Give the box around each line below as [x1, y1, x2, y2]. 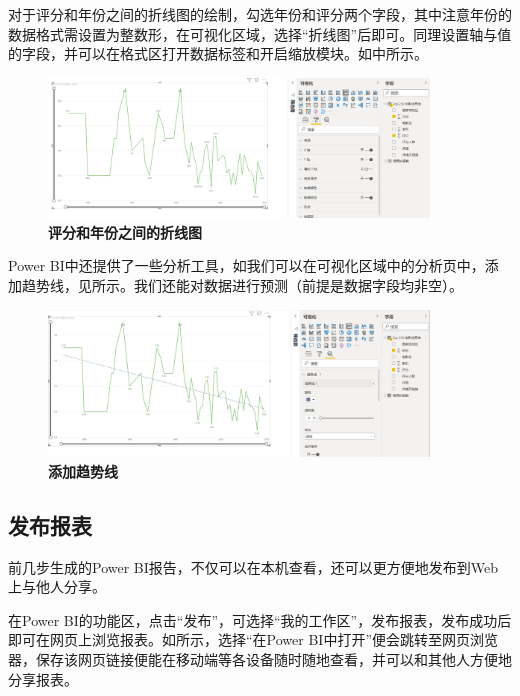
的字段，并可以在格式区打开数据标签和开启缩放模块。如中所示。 [8, 43, 428, 64]
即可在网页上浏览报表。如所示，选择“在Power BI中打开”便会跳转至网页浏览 [8, 629, 499, 650]
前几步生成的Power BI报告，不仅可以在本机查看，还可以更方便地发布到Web [8, 556, 499, 577]
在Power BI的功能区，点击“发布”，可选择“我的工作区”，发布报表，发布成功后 [8, 609, 512, 630]
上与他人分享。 [8, 576, 106, 597]
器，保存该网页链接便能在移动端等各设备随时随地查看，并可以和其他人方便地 [8, 648, 512, 669]
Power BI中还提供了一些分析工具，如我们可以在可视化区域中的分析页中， [8, 255, 485, 276]
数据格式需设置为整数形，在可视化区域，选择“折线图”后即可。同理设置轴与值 [8, 23, 512, 44]
